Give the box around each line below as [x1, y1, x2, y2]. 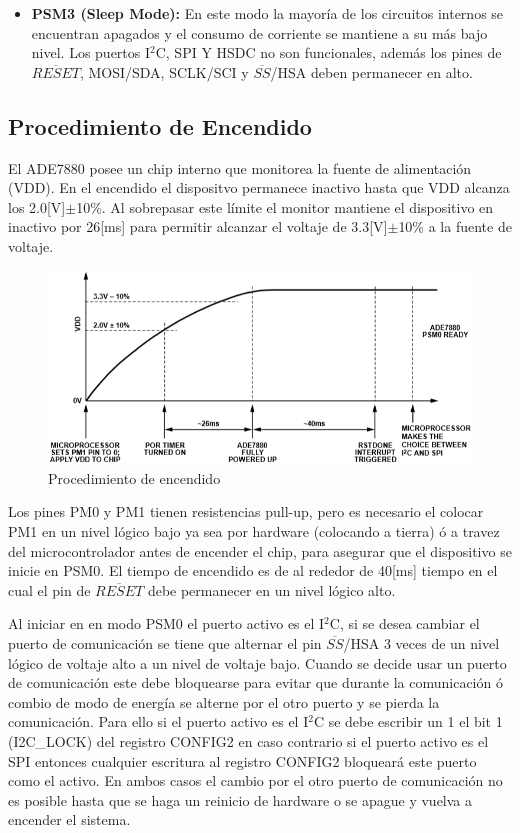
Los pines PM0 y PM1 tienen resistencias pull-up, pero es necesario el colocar [8, 501, 484, 522]
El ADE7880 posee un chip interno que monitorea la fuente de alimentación [8, 157, 472, 178]
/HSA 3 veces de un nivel [343, 632, 500, 653]
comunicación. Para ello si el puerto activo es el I [8, 711, 309, 732]
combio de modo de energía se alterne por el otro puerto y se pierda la [8, 691, 440, 712]
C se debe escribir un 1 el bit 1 [313, 711, 503, 732]
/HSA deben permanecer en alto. [270, 61, 473, 82]
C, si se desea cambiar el [329, 613, 480, 634]
